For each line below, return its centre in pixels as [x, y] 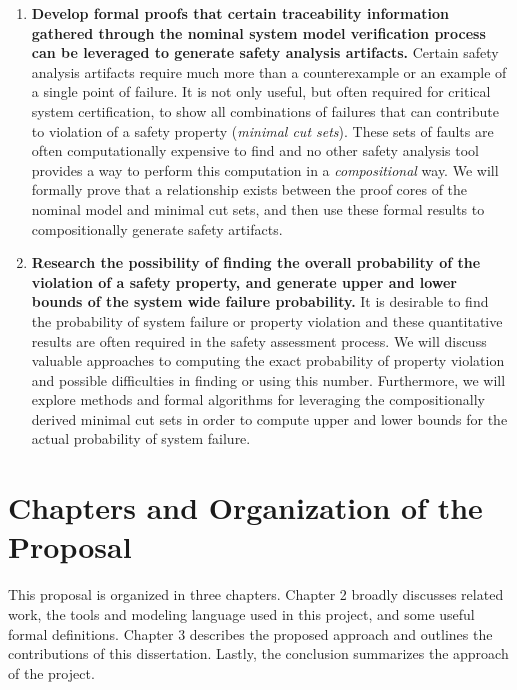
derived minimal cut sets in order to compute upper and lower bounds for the [269, 418]
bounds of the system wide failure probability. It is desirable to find [260, 301]
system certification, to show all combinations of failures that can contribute [265, 110]
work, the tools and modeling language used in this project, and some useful [241, 613]
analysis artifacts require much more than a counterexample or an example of [269, 71]
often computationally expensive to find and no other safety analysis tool [255, 150]
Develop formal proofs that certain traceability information [240, 13]
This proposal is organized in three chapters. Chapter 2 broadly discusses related [256, 594]
